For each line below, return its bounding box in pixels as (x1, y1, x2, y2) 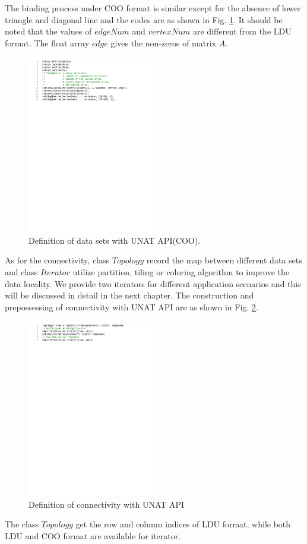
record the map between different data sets (146, 254, 302, 266)
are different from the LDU (192, 25, 292, 37)
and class (5, 265, 38, 278)
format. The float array (5, 36, 90, 49)
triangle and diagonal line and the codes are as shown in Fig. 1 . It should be (5, 13, 283, 26)
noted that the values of (5, 25, 92, 37)
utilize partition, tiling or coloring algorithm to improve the (72, 265, 290, 278)
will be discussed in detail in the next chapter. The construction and (5, 289, 254, 301)
